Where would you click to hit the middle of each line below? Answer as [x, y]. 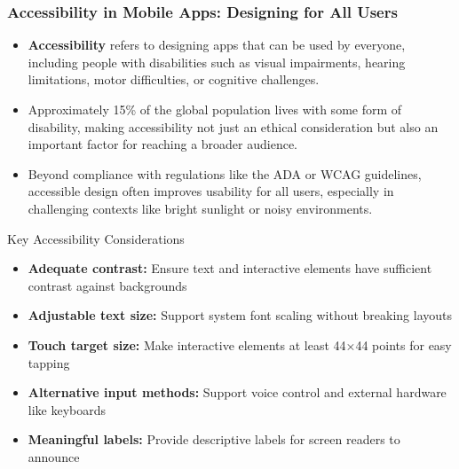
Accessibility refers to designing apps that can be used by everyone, [217, 45]
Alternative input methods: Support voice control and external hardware [237, 392]
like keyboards [67, 409]
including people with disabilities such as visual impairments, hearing [217, 62]
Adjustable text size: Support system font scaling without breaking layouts [240, 315]
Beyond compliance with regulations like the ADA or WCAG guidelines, [225, 173]
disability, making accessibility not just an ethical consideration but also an [233, 126]
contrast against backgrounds [107, 285]
